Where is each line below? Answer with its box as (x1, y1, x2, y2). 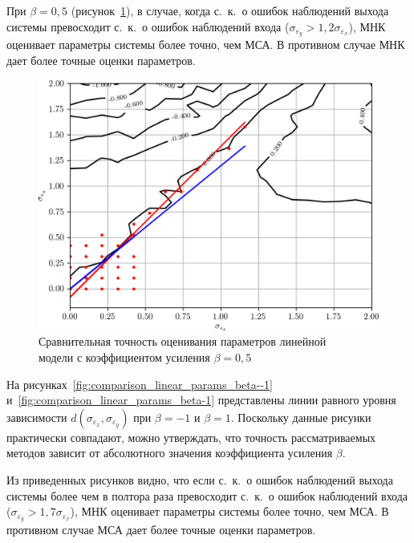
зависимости (6, 408, 67, 425)
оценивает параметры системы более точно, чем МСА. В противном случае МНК (6, 36, 405, 53)
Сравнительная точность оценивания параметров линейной (39, 333, 327, 350)
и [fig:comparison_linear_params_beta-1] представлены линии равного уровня (6, 391, 396, 408)
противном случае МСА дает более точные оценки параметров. (6, 521, 316, 538)
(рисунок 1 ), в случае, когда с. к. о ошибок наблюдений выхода (71, 2, 389, 18)
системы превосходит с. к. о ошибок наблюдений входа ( (6, 18, 290, 34)
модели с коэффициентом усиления (39, 349, 210, 366)
